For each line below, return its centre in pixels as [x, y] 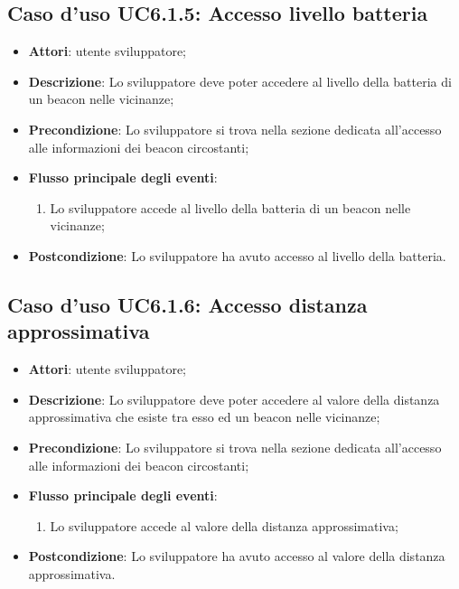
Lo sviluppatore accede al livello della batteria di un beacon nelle [230, 207]
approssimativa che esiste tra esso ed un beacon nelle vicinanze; [204, 417]
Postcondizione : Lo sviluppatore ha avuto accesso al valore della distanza [237, 556]
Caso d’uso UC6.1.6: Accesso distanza [187, 304]
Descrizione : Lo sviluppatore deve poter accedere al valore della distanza [234, 399]
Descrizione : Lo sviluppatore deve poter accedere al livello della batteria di [240, 81]
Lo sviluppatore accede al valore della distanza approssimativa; [224, 525]
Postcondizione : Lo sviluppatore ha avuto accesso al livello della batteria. [237, 255]
